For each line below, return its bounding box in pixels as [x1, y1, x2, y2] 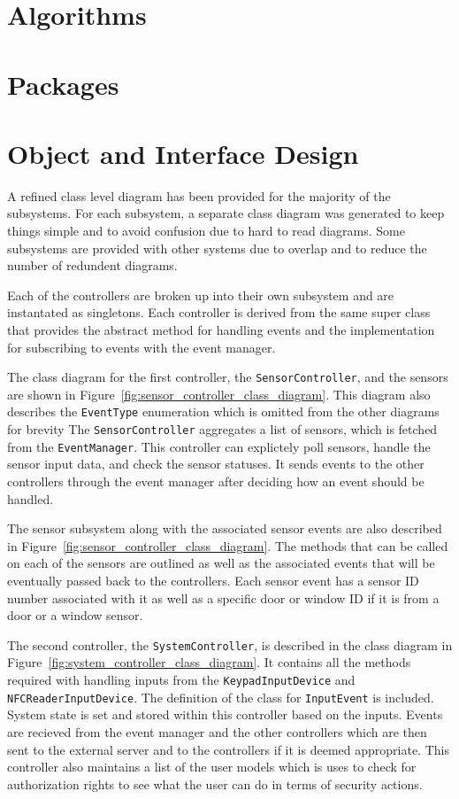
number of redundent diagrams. [7, 256, 178, 275]
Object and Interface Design [7, 135, 359, 171]
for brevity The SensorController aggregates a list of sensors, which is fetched [7, 420, 438, 438]
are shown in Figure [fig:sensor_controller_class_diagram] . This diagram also [7, 384, 431, 403]
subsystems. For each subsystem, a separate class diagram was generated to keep [7, 204, 445, 222]
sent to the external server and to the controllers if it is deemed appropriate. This [7, 740, 449, 758]
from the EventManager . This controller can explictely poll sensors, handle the [7, 437, 431, 455]
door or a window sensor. [7, 606, 143, 624]
